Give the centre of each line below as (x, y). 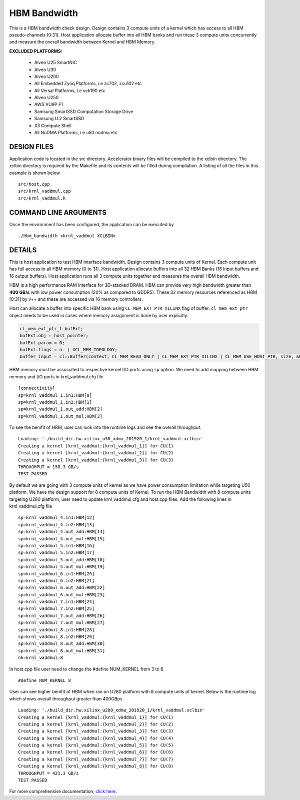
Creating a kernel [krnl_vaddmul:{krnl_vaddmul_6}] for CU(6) (96, 752)
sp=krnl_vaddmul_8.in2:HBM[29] (56, 637)
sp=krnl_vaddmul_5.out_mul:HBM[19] (62, 567)
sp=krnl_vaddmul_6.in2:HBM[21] (56, 581)
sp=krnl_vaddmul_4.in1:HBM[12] (56, 518)
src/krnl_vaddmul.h (42, 198)
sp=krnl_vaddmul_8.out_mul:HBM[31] (62, 651)
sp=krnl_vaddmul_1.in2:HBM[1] (55, 402)
